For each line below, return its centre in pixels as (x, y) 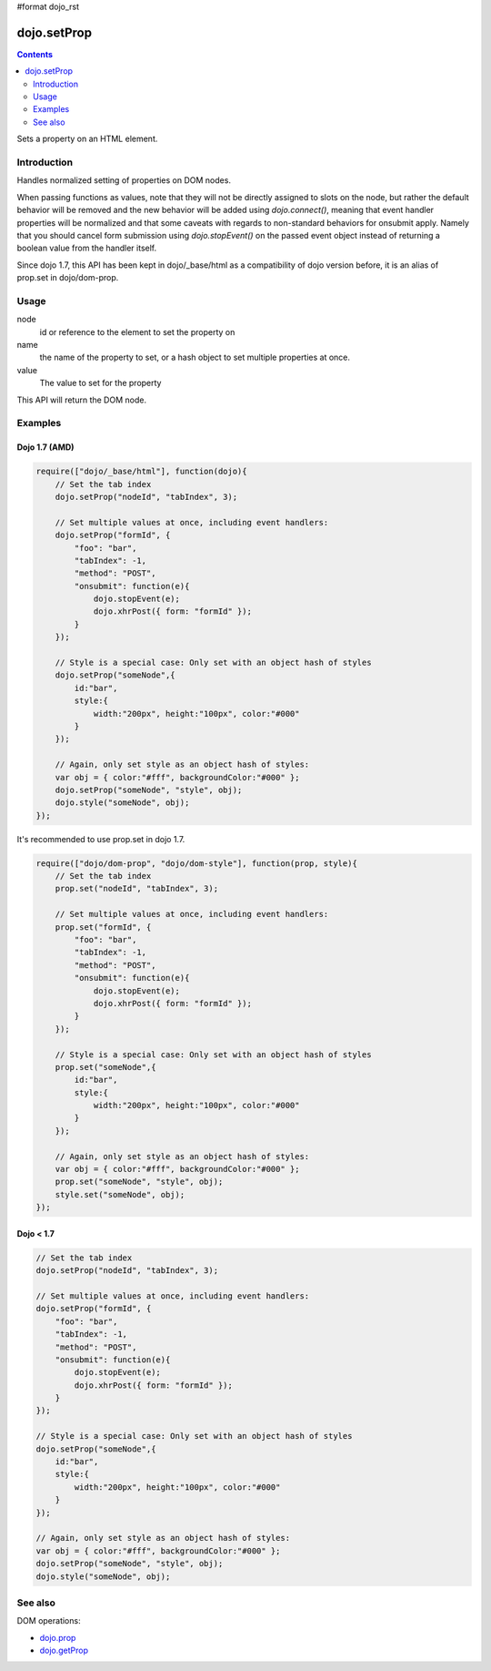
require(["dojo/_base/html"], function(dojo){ (141, 472)
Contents (35, 54)
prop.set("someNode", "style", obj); (139, 1182)
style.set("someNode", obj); (120, 1194)
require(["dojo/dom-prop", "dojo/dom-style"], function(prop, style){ (197, 863)
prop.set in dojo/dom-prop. (68, 278)
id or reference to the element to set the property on (137, 331)
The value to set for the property (100, 383)
